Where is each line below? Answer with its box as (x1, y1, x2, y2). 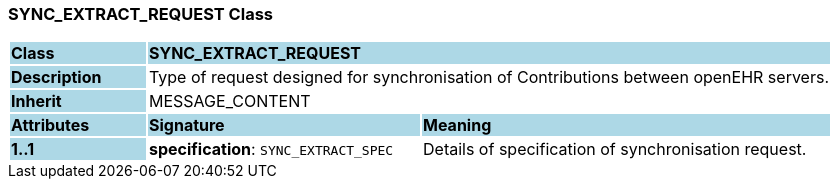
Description (11, 67, 102, 88)
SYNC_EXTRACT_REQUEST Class (8, 4, 273, 24)
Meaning (423, 115, 492, 136)
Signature (149, 115, 225, 136)
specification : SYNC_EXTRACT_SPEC (149, 139, 394, 160)
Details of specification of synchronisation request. (423, 139, 807, 160)
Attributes (11, 115, 90, 136)
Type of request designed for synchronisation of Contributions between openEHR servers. (149, 67, 829, 88)
